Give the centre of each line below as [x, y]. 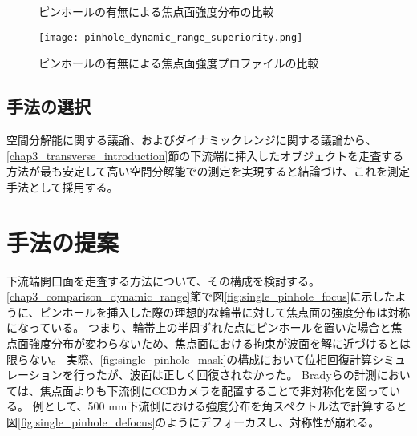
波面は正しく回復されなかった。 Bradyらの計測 [253, 375]
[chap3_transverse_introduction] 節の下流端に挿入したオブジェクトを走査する [205, 155]
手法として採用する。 [63, 186]
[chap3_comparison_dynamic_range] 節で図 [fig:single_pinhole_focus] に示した [201, 296]
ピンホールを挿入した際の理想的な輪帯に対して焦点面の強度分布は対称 [225, 311]
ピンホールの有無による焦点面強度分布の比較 [156, 11]
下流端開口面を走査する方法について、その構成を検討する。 [163, 280]
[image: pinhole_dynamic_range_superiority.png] [171, 37]
